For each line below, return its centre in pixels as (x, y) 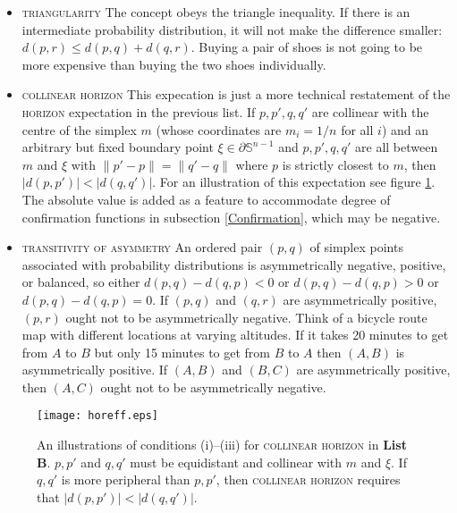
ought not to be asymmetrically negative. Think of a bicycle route (246, 317)
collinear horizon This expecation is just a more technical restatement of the (236, 94)
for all (357, 129)
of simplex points (356, 247)
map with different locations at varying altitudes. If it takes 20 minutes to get (235, 335)
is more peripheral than (126, 479)
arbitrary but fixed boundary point (118, 147)
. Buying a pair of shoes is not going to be (307, 47)
